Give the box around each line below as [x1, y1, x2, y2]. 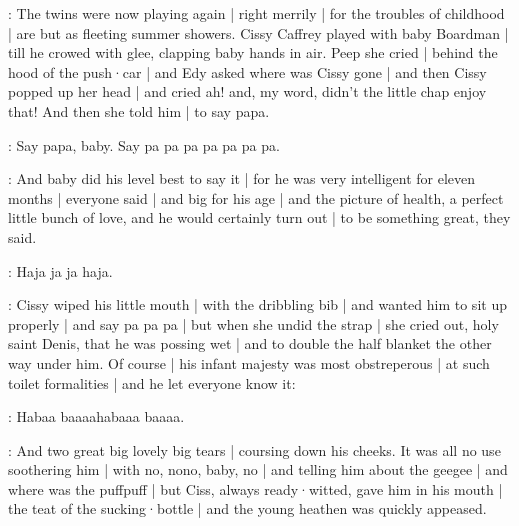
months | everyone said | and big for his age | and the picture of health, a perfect [8, 187, 504, 208]
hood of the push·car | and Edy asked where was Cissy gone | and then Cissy [8, 61, 487, 82]
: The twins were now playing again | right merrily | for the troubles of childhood [8, 3, 505, 23]
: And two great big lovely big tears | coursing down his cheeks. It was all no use [8, 439, 501, 460]
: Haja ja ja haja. [8, 260, 113, 281]
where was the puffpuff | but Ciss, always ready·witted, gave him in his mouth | [8, 478, 503, 499]
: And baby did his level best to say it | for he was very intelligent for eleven [8, 168, 476, 189]
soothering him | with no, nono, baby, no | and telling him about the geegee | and [8, 459, 508, 480]
